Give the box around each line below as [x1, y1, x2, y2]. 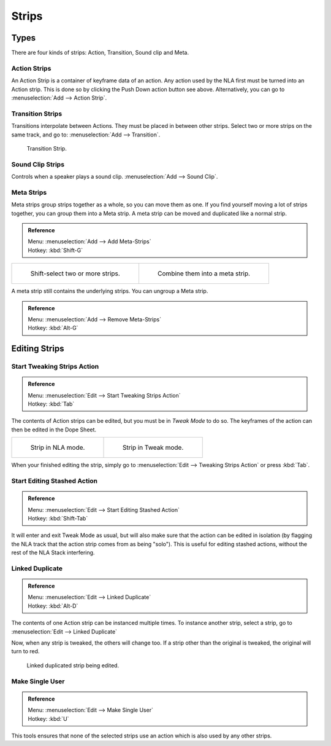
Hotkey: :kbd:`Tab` [28, 400, 75, 408]
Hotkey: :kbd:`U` [28, 715, 69, 722]
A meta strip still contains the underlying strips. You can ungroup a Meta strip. [11, 288, 208, 295]
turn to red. [11, 648, 40, 655]
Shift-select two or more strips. [30, 269, 121, 278]
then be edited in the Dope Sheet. [11, 426, 97, 433]
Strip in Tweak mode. [122, 443, 184, 452]
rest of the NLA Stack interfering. [11, 549, 95, 556]
